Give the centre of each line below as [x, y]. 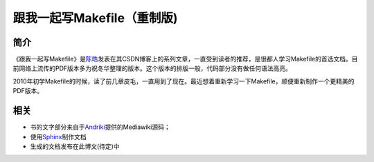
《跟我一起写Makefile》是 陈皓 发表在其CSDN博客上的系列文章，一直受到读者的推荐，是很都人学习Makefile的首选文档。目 [185, 59]
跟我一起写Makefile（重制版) [95, 18]
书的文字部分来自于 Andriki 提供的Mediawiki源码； [100, 127]
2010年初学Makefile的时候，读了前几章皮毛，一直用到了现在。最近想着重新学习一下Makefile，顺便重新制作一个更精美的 [184, 81]
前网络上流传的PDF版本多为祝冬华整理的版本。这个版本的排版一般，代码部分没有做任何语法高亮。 [152, 68]
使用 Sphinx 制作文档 [58, 136]
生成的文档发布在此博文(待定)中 [75, 146]
